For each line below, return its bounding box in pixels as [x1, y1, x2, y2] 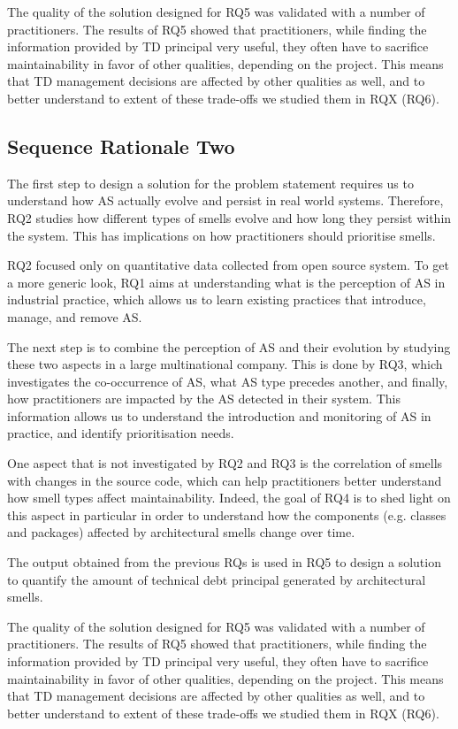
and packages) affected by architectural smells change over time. [7, 523, 355, 541]
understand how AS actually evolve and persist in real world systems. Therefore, [7, 191, 444, 210]
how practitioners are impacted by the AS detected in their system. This [7, 389, 401, 408]
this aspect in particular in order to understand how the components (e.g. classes [7, 505, 447, 524]
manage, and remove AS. [7, 307, 142, 326]
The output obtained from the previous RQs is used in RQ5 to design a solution [7, 553, 441, 572]
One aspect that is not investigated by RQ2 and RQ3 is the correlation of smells [7, 454, 443, 472]
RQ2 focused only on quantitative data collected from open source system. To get [7, 256, 449, 274]
